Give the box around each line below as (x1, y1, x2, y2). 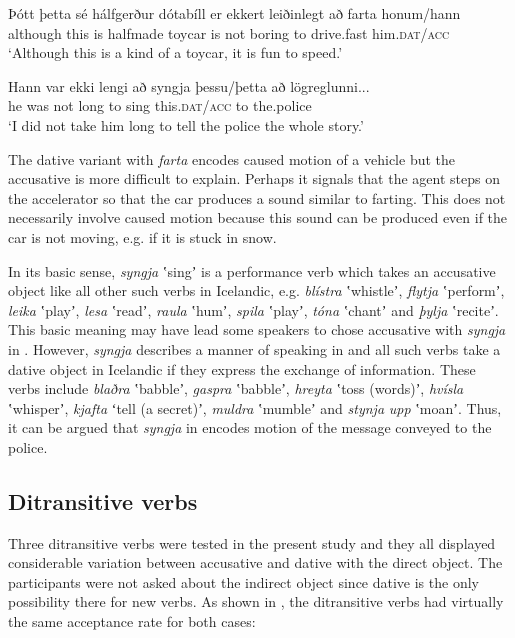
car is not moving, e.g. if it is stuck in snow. (8, 226, 277, 247)
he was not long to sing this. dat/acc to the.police (8, 95, 312, 116)
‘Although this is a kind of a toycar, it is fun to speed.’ (8, 42, 343, 63)
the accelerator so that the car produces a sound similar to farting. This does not (8, 187, 506, 208)
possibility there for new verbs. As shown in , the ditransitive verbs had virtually (8, 591, 504, 612)
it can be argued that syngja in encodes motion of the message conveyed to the (8, 417, 492, 438)
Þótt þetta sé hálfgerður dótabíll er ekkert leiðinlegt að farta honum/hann (8, 3, 461, 23)
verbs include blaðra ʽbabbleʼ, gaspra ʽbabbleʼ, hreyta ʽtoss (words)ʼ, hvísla (8, 378, 464, 399)
